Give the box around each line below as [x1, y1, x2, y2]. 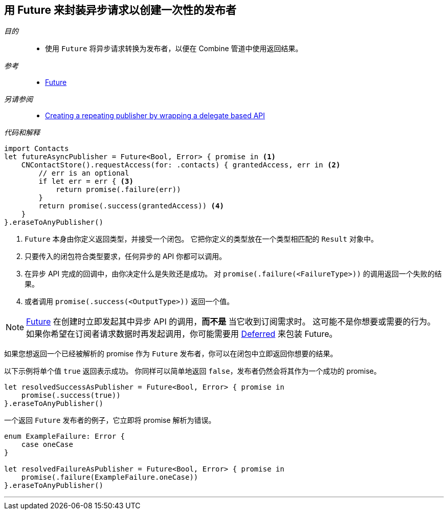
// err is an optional [38, 169, 129, 178]
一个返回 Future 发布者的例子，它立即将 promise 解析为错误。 [4, 416, 216, 425]
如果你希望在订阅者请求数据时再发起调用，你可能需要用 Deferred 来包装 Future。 [26, 329, 338, 339]
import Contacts [4, 144, 69, 153]
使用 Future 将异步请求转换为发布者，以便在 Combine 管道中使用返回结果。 [45, 44, 303, 53]
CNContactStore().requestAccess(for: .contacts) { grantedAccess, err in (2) [21, 161, 341, 169]
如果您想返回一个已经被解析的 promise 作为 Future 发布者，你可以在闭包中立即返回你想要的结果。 [4, 349, 338, 358]
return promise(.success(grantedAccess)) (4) [38, 202, 224, 210]
